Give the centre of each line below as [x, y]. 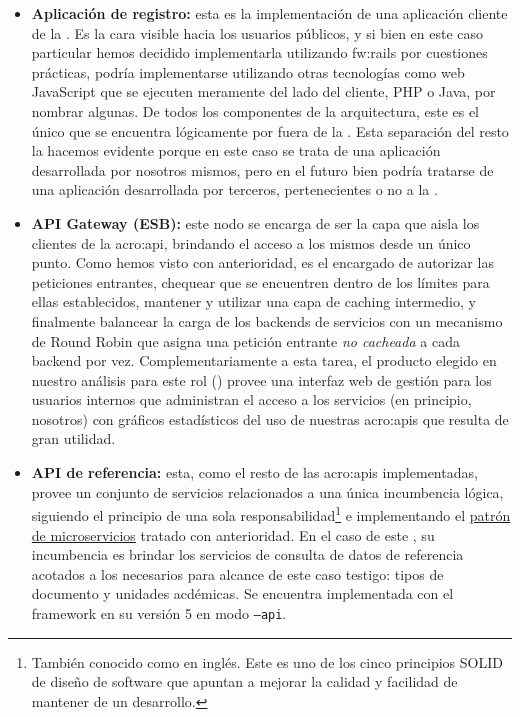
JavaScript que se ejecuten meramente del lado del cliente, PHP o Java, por [263, 91]
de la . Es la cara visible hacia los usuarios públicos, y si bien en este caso [257, 32]
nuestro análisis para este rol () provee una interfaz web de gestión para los [261, 379]
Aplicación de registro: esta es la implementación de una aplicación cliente [269, 13]
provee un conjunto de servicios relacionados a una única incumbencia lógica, [267, 491]
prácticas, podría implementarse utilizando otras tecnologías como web [248, 71]
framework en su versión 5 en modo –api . [159, 612]
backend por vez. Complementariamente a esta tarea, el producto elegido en [264, 360]
